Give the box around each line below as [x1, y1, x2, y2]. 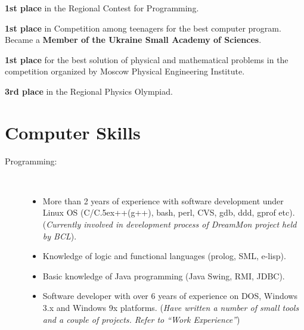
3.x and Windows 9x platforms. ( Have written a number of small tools [42, 301, 299, 314]
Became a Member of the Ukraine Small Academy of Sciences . [5, 33, 262, 46]
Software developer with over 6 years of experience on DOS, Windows [42, 289, 297, 302]
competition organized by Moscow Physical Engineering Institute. [5, 65, 245, 77]
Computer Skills [5, 120, 141, 144]
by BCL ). [42, 229, 77, 242]
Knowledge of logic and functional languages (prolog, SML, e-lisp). [42, 250, 286, 262]
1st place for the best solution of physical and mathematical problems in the [5, 53, 289, 66]
